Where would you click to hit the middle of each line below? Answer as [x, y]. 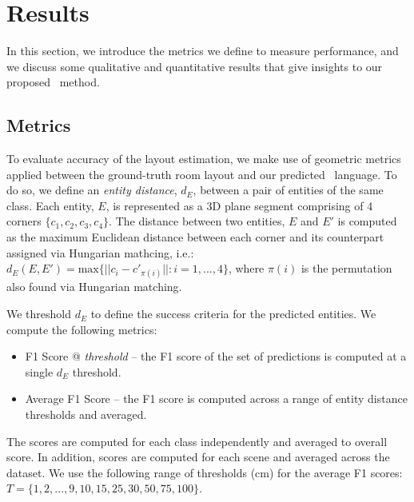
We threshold [39, 314]
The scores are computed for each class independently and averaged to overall [197, 441]
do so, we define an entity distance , [92, 190]
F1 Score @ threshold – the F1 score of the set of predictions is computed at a [216, 356]
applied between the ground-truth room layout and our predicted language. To [202, 174]
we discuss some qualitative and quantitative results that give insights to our [195, 66]
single [39, 371]
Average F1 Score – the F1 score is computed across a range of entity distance [216, 398]
